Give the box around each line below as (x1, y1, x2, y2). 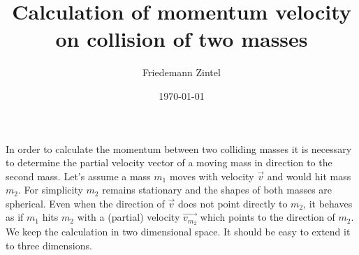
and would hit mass (267, 168, 351, 183)
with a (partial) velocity (77, 210, 180, 224)
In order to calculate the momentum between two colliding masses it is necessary (6, 141, 352, 156)
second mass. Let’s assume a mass (6, 168, 151, 183)
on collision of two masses (55, 24, 308, 53)
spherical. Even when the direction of (6, 196, 165, 210)
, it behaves (303, 196, 353, 210)
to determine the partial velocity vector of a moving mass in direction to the (6, 155, 332, 170)
